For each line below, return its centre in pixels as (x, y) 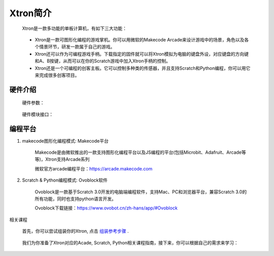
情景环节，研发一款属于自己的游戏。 (77, 47)
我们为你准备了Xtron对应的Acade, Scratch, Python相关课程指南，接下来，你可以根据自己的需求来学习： (130, 242)
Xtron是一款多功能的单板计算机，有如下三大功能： (74, 28)
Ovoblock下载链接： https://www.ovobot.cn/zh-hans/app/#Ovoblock (106, 208)
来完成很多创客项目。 (57, 75)
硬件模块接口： (38, 114)
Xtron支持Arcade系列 (67, 159)
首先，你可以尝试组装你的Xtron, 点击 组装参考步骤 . (75, 231)
